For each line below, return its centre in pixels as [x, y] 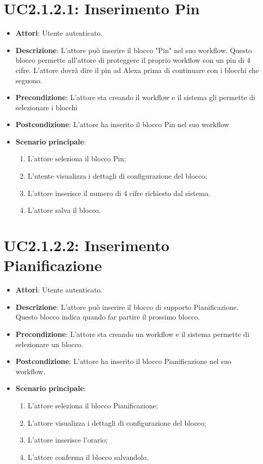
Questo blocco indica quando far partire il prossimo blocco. [108, 317]
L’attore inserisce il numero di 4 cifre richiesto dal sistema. [119, 193]
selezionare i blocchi [47, 107]
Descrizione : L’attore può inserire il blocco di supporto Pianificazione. [127, 307]
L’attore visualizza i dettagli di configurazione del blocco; [117, 422]
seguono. [29, 80]
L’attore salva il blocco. [64, 210]
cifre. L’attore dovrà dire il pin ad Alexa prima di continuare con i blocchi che [137, 70]
